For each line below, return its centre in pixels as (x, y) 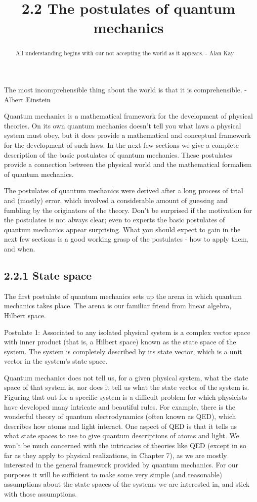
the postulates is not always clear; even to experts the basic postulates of (115, 220)
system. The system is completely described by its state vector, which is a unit (123, 351)
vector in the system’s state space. (56, 361)
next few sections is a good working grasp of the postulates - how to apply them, (127, 239)
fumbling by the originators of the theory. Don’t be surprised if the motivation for (128, 210)
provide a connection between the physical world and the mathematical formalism (128, 164)
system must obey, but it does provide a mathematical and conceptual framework (128, 135)
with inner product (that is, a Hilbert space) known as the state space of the (120, 342)
